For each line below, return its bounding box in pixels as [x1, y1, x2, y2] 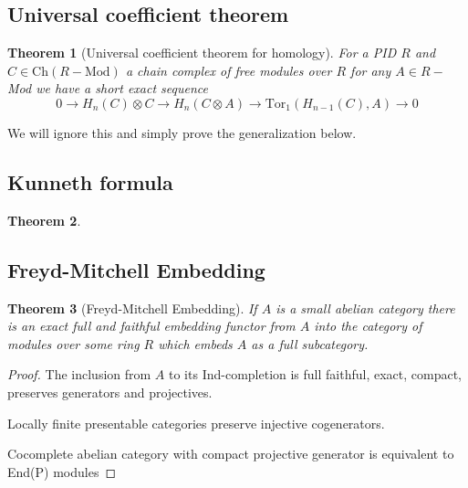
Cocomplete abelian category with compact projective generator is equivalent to [7, 444, 454, 463]
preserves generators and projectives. [7, 382, 213, 401]
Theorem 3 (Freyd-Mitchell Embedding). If [7, 298, 257, 317]
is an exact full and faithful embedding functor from [7, 316, 296, 335]
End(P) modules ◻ [7, 461, 117, 481]
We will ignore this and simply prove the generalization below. [7, 122, 357, 142]
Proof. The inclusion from [7, 365, 151, 384]
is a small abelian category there [276, 298, 455, 317]
